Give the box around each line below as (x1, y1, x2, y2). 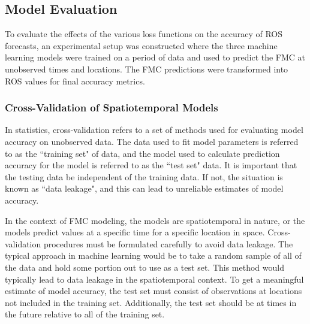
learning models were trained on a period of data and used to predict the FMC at (5, 51, 306, 63)
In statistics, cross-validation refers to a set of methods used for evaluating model (5, 123, 303, 136)
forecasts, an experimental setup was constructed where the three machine (5, 39, 278, 52)
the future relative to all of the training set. (5, 308, 165, 320)
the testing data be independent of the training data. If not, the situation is (5, 170, 283, 183)
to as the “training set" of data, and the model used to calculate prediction (5, 147, 280, 159)
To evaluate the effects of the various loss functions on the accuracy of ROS (5, 28, 282, 40)
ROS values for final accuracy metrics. (5, 74, 145, 87)
